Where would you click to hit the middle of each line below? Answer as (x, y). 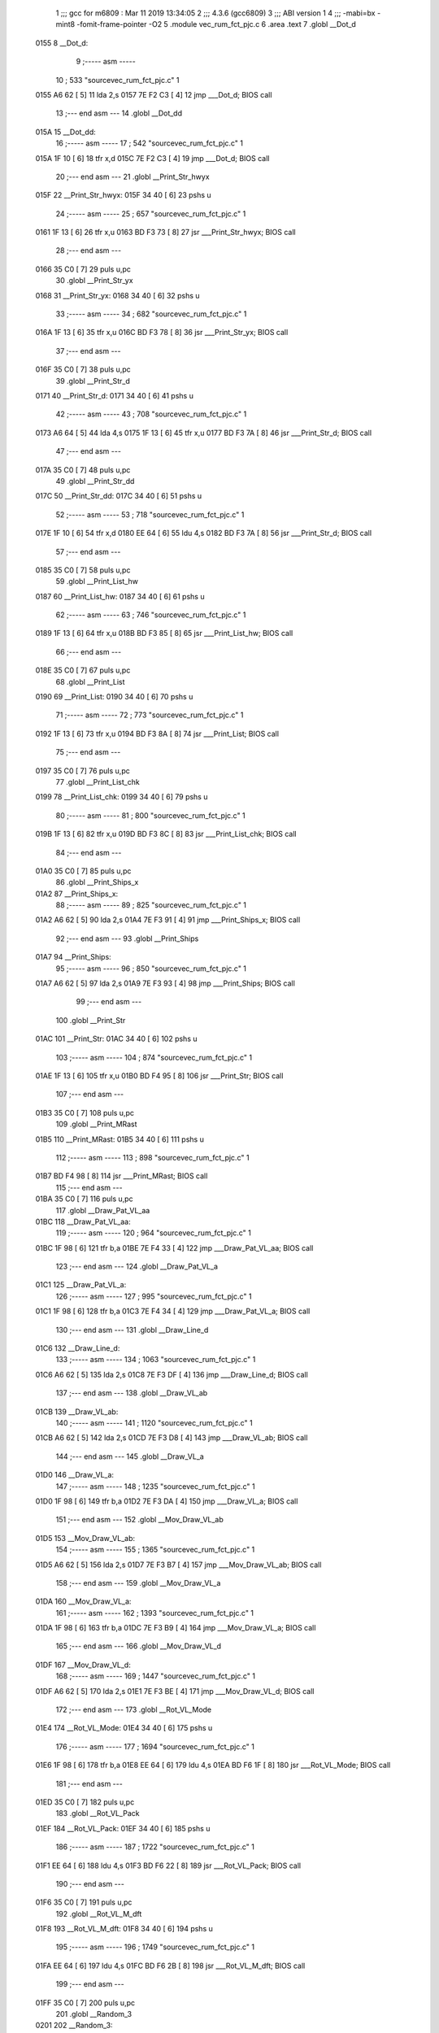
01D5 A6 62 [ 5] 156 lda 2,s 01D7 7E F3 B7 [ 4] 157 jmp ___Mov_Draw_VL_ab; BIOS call (178, 1565)
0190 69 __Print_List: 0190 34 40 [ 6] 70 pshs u (114, 697)
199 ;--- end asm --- (90, 1984)
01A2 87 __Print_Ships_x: (77, 894)
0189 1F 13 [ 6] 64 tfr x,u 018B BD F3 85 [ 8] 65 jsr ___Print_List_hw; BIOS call (164, 633)
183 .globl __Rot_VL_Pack (98, 1813)
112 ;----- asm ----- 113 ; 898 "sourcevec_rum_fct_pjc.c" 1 (152, 1157)
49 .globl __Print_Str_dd (95, 481)
